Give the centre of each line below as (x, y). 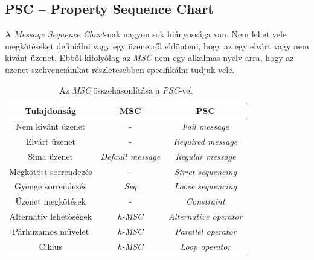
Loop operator (206, 246)
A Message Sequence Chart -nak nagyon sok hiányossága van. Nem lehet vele (146, 34)
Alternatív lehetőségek (51, 216)
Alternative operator (206, 216)
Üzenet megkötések (51, 201)
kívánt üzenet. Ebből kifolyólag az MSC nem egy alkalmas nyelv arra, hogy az (149, 58)
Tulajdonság (51, 111)
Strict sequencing (206, 171)
